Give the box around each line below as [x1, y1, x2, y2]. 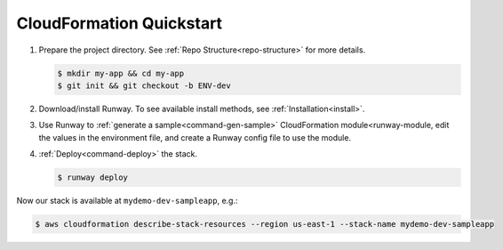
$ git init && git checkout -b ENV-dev [57, 80, 231, 91]
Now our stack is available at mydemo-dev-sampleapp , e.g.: [16, 196, 239, 206]
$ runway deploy [57, 173, 129, 182]
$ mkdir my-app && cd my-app [57, 68, 185, 78]
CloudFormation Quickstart [16, 13, 222, 33]
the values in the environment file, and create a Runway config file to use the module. [38, 132, 351, 142]
